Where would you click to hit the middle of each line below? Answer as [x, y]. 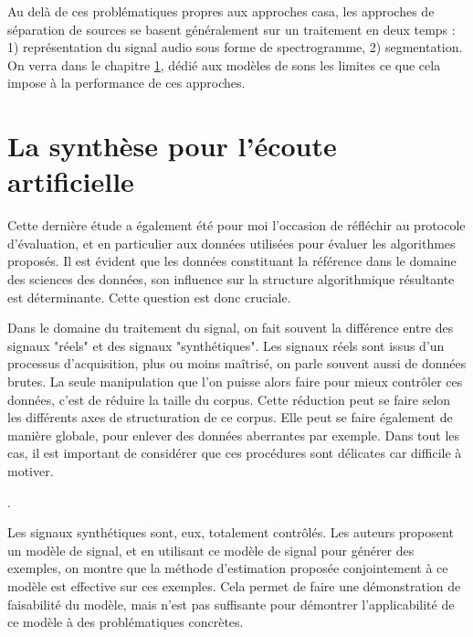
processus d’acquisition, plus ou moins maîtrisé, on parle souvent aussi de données [237, 363]
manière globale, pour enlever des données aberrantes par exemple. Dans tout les [234, 435]
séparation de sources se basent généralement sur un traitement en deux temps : [231, 29]
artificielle [71, 181]
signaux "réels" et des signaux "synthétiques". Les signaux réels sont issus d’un [226, 345]
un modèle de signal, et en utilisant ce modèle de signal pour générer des [211, 550]
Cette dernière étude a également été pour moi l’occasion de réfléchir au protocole [236, 225]
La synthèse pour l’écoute [172, 146]
